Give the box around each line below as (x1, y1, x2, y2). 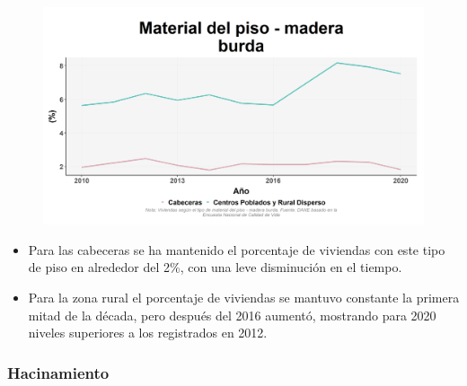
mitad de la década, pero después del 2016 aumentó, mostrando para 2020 (28, 305, 436, 324)
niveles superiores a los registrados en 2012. (28, 323, 268, 342)
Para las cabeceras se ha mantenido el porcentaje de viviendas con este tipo (28, 240, 445, 259)
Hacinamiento (7, 361, 110, 383)
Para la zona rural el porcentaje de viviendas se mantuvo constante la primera (28, 288, 460, 306)
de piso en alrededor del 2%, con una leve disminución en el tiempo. (28, 258, 402, 276)
